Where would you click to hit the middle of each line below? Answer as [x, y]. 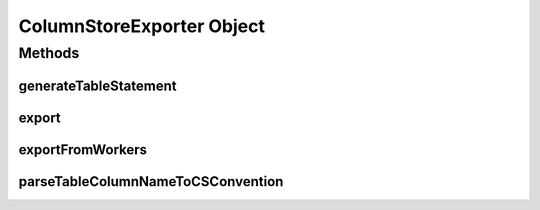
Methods [49, 53]
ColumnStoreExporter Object [141, 26]
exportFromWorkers [83, 149]
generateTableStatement [97, 85]
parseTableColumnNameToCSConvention [151, 181]
